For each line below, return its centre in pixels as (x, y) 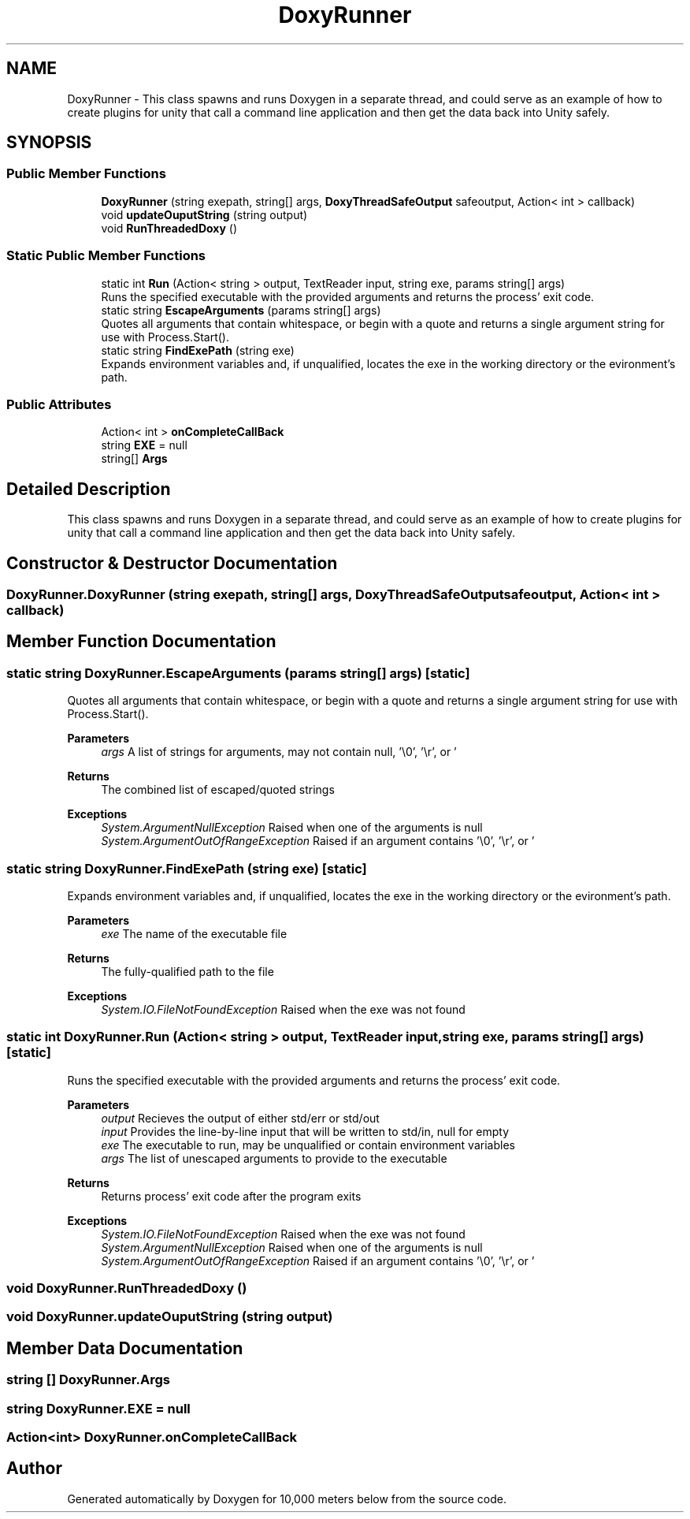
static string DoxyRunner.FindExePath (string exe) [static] (187, 868)
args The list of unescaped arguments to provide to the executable (274, 1158)
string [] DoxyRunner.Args (88, 1380)
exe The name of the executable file (194, 933)
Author (34, 1469)
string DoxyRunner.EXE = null (98, 1408)
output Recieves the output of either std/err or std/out (240, 1118)
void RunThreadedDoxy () (169, 228)
